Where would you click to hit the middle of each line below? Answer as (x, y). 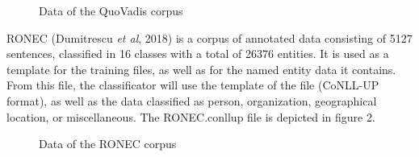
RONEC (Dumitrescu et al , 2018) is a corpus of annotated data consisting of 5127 (209, 37)
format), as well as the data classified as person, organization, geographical (192, 100)
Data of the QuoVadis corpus (111, 10)
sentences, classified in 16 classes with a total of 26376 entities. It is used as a (198, 54)
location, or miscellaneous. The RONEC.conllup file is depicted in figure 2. (191, 116)
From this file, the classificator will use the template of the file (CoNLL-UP (193, 85)
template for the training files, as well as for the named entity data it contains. (201, 69)
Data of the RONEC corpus (108, 144)
